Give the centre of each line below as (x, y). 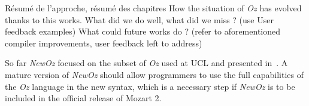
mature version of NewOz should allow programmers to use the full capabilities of (154, 74)
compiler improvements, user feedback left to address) (104, 43)
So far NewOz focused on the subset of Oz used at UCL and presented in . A (146, 63)
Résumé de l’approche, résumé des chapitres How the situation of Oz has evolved (153, 8)
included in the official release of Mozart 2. (83, 98)
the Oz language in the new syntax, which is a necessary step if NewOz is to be (150, 86)
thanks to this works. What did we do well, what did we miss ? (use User (139, 19)
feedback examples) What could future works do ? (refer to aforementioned (143, 31)
